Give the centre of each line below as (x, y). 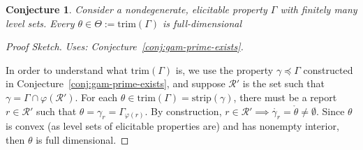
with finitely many (319, 9)
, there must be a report (285, 97)
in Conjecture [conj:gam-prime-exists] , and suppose (116, 83)
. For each (96, 97)
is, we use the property (224, 69)
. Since (330, 111)
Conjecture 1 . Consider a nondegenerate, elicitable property (136, 9)
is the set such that (284, 83)
